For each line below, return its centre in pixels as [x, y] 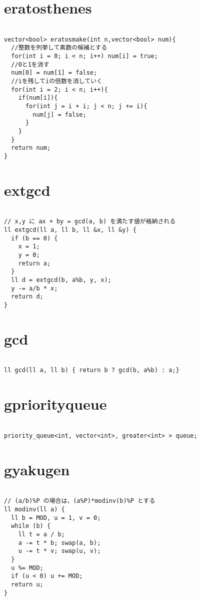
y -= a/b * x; [34, 288]
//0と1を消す [30, 64]
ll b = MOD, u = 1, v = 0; [56, 518]
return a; [34, 263]
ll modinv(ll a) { [34, 509]
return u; [27, 584]
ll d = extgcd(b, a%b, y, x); [61, 280]
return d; [27, 297]
